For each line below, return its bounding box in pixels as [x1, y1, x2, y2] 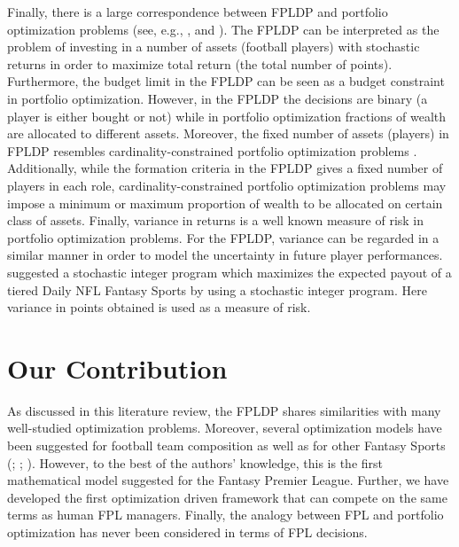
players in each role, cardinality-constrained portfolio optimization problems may [7, 176, 447, 194]
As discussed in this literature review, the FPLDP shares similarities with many [7, 401, 441, 419]
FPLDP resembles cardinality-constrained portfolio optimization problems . [7, 141, 417, 160]
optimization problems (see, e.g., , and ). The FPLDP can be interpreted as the [7, 20, 440, 38]
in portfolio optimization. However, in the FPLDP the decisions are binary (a [7, 89, 428, 107]
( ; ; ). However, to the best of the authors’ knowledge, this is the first [7, 453, 383, 472]
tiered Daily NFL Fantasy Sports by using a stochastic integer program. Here [7, 280, 427, 299]
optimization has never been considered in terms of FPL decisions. [7, 522, 368, 541]
